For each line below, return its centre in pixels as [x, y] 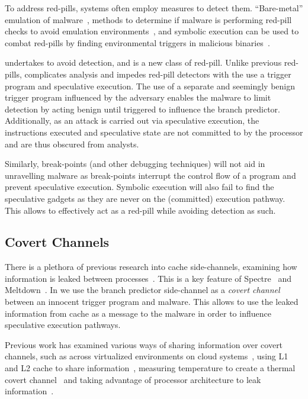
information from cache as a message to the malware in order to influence [138, 313]
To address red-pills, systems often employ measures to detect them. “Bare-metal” [154, 8]
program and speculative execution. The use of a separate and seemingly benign [150, 86]
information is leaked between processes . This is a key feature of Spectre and [148, 278]
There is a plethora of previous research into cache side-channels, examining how [151, 267]
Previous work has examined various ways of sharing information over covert [144, 344]
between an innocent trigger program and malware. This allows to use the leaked [152, 302]
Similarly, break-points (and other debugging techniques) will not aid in [135, 164]
